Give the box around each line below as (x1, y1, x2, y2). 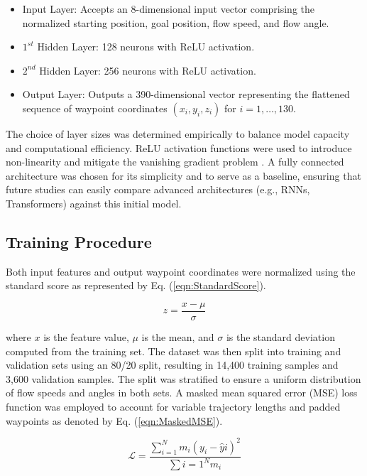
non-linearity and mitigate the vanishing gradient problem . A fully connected (6, 154, 344, 169)
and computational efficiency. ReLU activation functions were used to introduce (6, 140, 352, 155)
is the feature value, (43, 329, 129, 344)
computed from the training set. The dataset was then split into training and (6, 343, 341, 358)
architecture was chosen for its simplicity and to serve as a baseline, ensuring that (6, 168, 361, 183)
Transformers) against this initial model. (6, 195, 182, 210)
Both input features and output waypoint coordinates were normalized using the (6, 264, 356, 278)
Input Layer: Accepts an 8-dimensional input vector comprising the (22, 1, 315, 16)
